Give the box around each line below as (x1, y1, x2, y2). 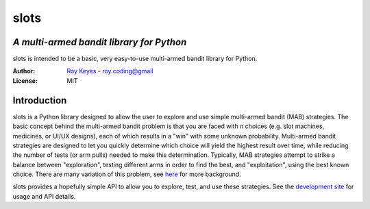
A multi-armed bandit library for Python (12, 36, 187, 48)
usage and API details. (12, 192, 76, 200)
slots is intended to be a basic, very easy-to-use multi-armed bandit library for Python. (12, 55, 258, 63)
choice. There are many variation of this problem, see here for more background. (12, 170, 241, 178)
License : (12, 76, 38, 85)
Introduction (12, 95, 67, 106)
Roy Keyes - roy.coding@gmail (66, 67, 153, 75)
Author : (12, 67, 36, 75)
